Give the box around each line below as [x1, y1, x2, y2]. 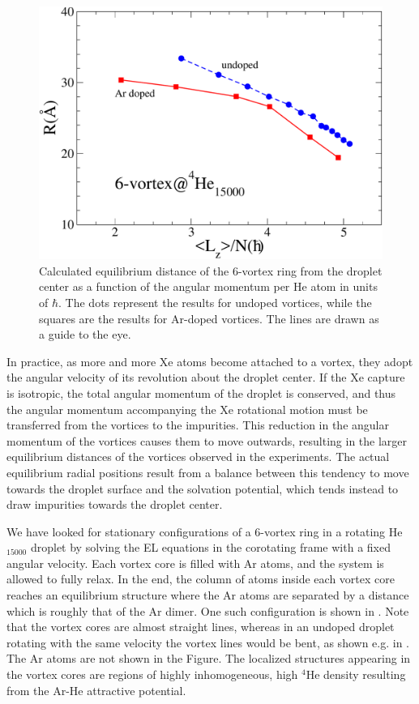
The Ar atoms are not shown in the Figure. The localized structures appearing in [6, 650, 411, 667]
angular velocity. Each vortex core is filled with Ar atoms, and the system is [6, 554, 384, 571]
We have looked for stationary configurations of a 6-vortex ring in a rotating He [6, 523, 403, 540]
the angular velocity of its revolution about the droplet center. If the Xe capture [6, 369, 405, 386]
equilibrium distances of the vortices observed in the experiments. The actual [6, 448, 390, 465]
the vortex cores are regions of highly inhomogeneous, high [6, 666, 298, 683]
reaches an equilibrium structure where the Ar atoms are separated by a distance [6, 587, 409, 604]
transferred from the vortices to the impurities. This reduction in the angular [6, 416, 389, 433]
